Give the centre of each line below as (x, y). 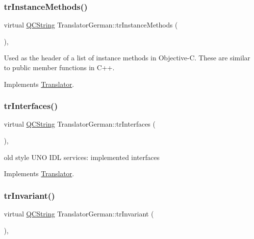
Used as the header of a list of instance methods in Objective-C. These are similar (127, 58)
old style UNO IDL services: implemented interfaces (82, 157)
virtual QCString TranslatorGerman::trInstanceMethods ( (91, 25)
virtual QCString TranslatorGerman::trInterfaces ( (80, 124)
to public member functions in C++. (59, 67)
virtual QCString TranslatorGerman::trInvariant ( (79, 213)
